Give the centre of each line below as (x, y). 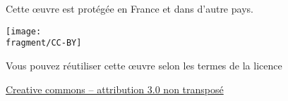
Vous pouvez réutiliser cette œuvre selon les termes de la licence (144, 65)
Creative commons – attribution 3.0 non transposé (115, 89)
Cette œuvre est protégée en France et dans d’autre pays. (130, 8)
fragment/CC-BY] (44, 43)
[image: (24, 31)
